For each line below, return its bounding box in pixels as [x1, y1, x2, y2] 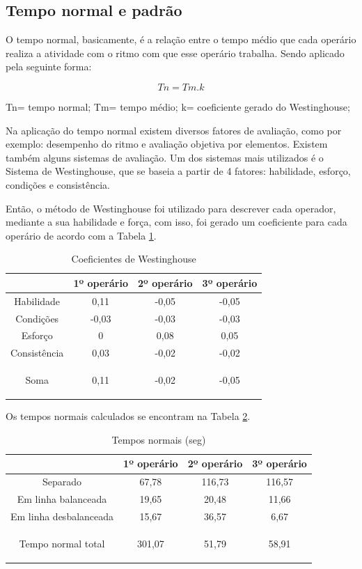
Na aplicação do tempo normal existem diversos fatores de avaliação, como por [6, 123, 342, 137]
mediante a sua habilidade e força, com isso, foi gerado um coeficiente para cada [6, 215, 347, 229]
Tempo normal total [19, 536, 105, 550]
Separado [42, 474, 82, 489]
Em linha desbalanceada [10, 508, 114, 523]
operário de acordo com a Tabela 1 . [6, 228, 157, 242]
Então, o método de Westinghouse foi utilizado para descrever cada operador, [6, 201, 336, 215]
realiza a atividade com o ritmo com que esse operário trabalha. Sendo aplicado [6, 45, 345, 60]
